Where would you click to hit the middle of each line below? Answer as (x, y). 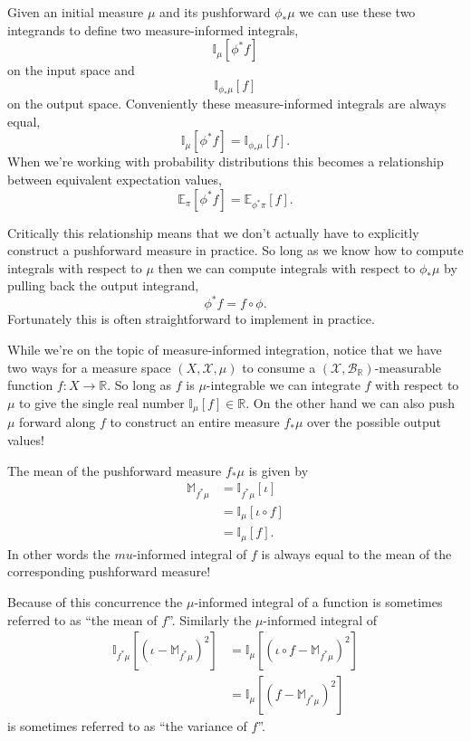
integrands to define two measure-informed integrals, (153, 29)
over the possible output (375, 422)
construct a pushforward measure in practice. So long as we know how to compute (235, 250)
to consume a (279, 367)
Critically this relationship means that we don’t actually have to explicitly (213, 232)
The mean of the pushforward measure (115, 470)
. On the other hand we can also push (351, 402)
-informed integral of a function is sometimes (318, 602)
